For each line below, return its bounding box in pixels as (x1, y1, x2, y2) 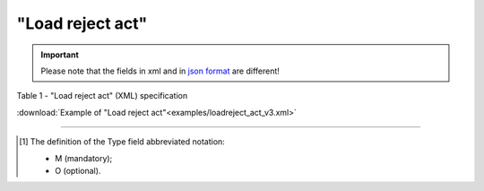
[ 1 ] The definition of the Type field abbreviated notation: (19, 136, 226, 147)
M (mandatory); (55, 152, 113, 163)
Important (40, 49, 80, 60)
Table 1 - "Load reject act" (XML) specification (16, 91, 188, 101)
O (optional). (55, 165, 101, 176)
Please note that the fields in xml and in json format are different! (40, 65, 280, 76)
